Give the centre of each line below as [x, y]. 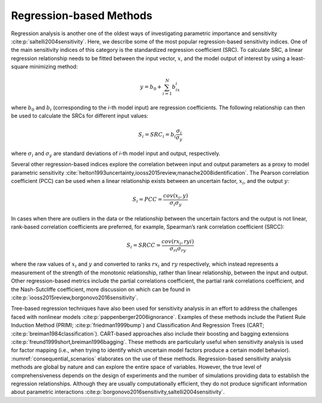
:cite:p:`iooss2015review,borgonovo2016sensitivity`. [75, 297]
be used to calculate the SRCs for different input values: [80, 116]
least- [298, 58]
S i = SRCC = [143, 246]
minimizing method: [54, 67]
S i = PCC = [147, 200]
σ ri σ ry [178, 249]
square [20, 67]
